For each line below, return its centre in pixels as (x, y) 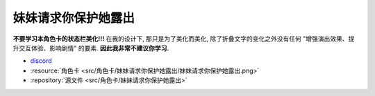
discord (41, 61)
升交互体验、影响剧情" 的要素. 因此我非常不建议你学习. (91, 48)
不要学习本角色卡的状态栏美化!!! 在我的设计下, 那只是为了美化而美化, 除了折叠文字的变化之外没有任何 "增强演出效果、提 (184, 39)
